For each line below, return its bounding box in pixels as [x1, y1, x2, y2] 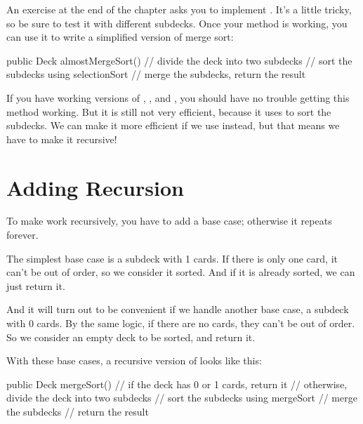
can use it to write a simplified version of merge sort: [6, 29, 234, 44]
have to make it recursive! [6, 131, 117, 146]
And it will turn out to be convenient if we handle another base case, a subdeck [6, 302, 349, 317]
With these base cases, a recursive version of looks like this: [6, 353, 262, 368]
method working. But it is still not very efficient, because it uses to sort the [6, 104, 331, 119]
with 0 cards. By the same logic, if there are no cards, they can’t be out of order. [6, 316, 355, 331]
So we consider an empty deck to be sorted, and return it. [6, 329, 256, 344]
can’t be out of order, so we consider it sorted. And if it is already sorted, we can [6, 265, 355, 279]
